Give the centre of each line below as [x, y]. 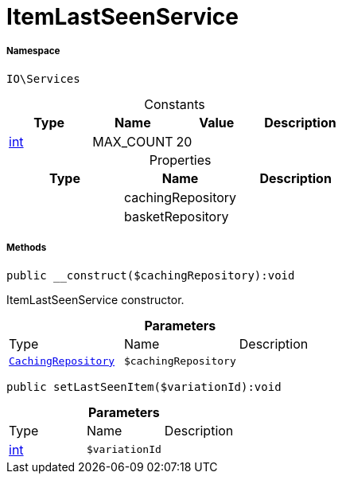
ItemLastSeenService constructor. [95, 299]
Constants [175, 104]
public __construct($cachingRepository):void [151, 275]
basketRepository [177, 216]
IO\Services [43, 78]
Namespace [33, 51]
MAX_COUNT [133, 141]
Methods [27, 248]
